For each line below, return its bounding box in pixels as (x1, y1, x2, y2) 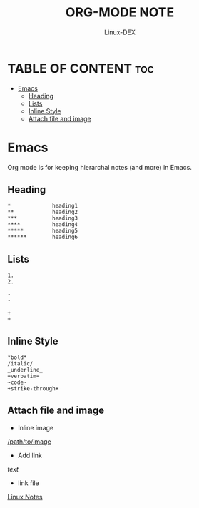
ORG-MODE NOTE (65, 4, 175, 21)
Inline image (17, 423, 54, 432)
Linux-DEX (104, 28, 136, 36)
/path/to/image (7, 437, 51, 446)
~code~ (7, 379, 27, 386)
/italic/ (7, 360, 34, 367)
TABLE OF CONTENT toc (7, 60, 155, 76)
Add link (17, 451, 43, 459)
